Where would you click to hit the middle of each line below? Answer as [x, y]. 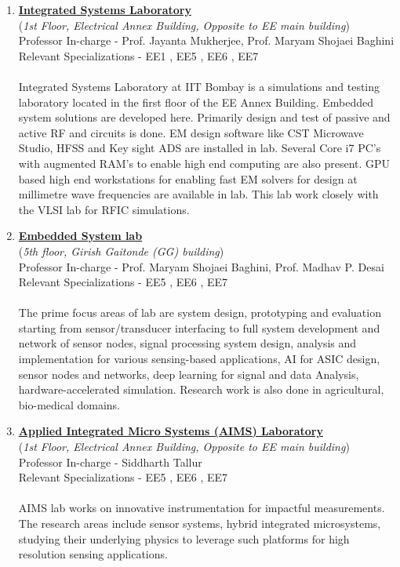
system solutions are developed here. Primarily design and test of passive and [204, 117]
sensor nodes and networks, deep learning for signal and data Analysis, [189, 374]
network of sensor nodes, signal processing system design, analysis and [187, 343]
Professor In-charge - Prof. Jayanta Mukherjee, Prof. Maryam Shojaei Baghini [206, 40]
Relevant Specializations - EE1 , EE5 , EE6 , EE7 [138, 55]
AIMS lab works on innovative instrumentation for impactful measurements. [202, 508]
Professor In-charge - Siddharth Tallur [110, 462]
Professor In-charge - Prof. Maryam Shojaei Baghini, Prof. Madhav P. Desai [201, 266]
